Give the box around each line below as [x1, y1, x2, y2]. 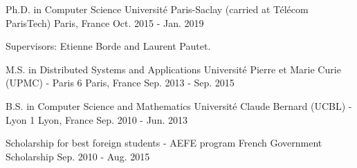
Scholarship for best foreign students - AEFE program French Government [6, 136, 322, 150]
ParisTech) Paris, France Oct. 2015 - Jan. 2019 [6, 15, 204, 30]
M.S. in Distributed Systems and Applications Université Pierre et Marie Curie [6, 62, 341, 76]
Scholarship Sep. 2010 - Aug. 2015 [6, 149, 150, 163]
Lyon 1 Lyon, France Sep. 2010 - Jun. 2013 [6, 112, 187, 127]
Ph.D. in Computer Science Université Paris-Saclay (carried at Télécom [6, 2, 309, 16]
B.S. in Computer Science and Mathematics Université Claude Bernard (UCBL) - [6, 98, 352, 113]
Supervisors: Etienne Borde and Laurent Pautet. [6, 39, 211, 53]
